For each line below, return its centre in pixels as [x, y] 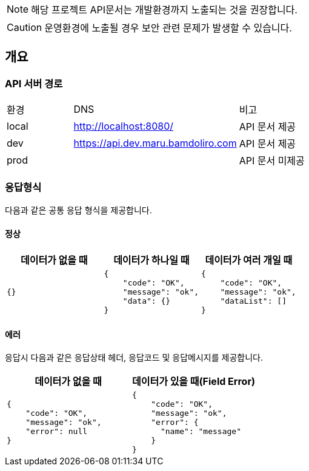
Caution [25, 27]
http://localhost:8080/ [124, 126]
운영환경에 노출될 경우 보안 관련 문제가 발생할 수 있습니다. [168, 28]
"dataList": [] [253, 301]
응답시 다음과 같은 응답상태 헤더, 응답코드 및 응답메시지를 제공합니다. [134, 358]
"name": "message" [201, 432]
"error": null [57, 432]
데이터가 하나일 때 [151, 260]
